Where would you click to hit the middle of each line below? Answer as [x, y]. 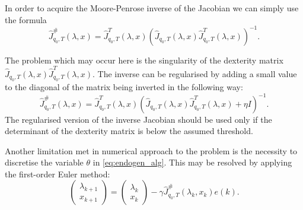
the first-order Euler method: [58, 174]
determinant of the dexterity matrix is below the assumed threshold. [129, 131]
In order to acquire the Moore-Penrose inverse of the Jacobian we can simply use [152, 8]
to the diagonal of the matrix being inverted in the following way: [124, 87]
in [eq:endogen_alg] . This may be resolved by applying [192, 162]
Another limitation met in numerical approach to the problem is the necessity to [151, 150]
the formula [26, 19]
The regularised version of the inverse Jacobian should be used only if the [138, 119]
